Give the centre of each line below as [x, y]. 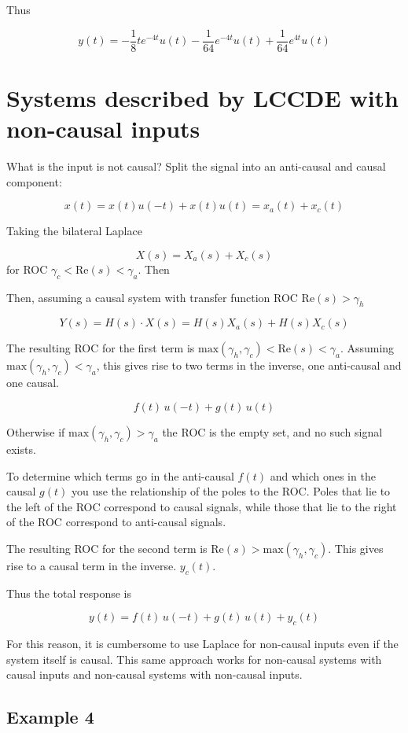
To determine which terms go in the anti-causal [120, 475]
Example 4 [50, 717]
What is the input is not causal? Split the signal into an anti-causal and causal [196, 166]
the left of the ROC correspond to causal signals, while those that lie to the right [202, 506]
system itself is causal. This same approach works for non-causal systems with [194, 659]
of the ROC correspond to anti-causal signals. [116, 522]
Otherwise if [36, 431]
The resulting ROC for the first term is [101, 348]
